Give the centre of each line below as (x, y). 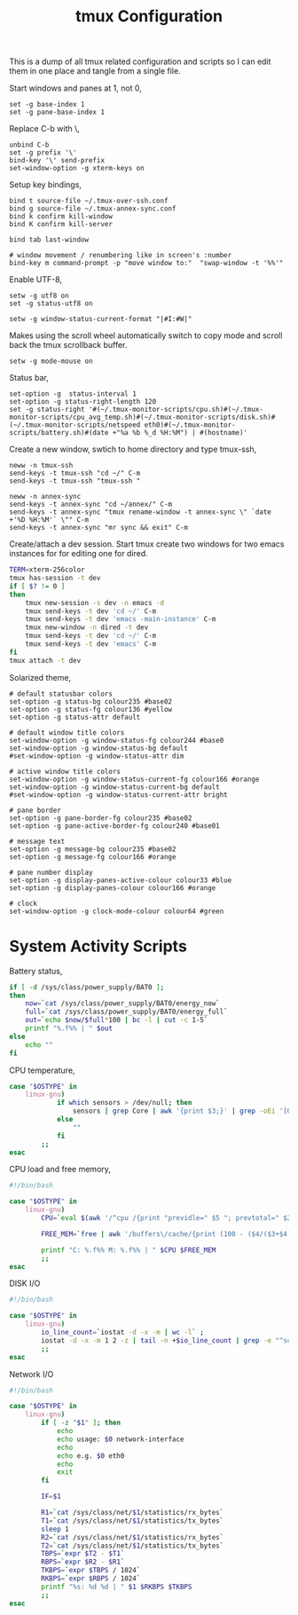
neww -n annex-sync (45, 497)
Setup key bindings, (46, 185)
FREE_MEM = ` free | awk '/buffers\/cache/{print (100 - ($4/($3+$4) (166, 1234)
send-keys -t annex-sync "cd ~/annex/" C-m (91, 504)
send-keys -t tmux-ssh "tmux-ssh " (75, 481)
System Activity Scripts (98, 946)
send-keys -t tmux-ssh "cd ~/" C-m (75, 473)
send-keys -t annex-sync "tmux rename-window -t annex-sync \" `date (141, 512)
